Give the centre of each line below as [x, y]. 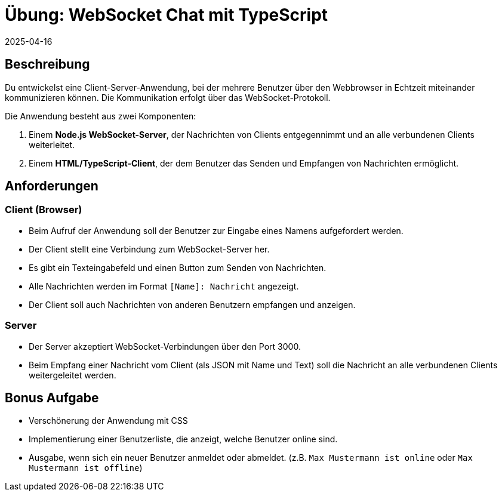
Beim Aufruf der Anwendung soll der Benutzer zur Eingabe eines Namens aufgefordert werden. [216, 230]
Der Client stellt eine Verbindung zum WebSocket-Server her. [149, 249]
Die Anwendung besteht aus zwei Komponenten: [101, 116]
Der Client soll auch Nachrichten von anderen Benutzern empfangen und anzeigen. [192, 304]
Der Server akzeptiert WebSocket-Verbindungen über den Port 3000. [165, 346]
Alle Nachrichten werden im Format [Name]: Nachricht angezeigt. [164, 286]
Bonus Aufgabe [52, 398]
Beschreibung [47, 64]
